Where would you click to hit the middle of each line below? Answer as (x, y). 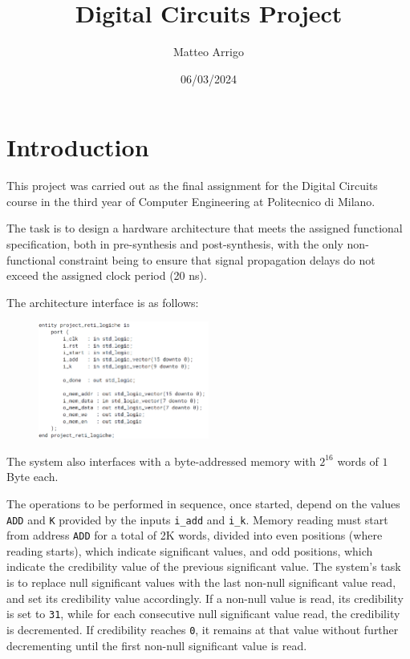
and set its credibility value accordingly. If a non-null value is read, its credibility (205, 598)
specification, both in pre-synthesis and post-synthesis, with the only (175, 244)
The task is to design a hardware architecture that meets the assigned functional (205, 228)
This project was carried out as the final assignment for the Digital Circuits (192, 186)
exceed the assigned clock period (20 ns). (107, 275)
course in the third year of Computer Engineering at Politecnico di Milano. (191, 201)
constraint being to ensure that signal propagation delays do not (217, 259)
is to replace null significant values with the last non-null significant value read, (201, 582)
